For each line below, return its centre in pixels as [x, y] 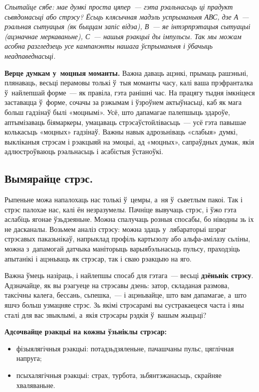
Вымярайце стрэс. [49, 178]
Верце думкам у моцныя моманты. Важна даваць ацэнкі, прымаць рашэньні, [126, 73]
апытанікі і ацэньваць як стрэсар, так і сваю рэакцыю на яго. [98, 258]
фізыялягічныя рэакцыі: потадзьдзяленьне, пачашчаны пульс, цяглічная [125, 348]
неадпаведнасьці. [30, 55]
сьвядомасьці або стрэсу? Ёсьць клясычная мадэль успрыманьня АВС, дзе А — [127, 16]
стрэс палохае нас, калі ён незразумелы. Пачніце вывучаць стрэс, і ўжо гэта [121, 209]
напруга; [29, 358]
